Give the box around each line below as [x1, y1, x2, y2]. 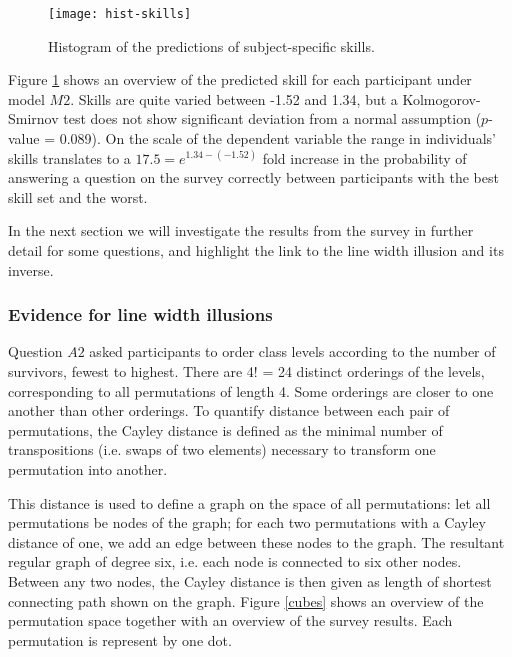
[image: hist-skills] [48, 7, 192, 21]
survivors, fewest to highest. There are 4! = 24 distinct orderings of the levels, [8, 361, 485, 381]
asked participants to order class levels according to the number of [89, 341, 496, 362]
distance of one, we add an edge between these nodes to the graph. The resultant [8, 531, 505, 552]
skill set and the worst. [8, 186, 148, 207]
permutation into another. [8, 458, 168, 479]
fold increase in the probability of [262, 147, 467, 168]
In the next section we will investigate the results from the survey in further [8, 220, 474, 241]
